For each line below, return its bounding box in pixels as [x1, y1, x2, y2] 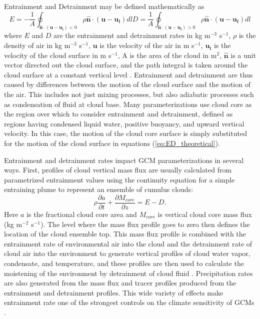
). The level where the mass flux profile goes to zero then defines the [40, 218, 250, 229]
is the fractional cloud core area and [26, 209, 137, 219]
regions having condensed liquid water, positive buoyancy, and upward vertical [4, 118, 244, 128]
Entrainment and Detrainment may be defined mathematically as [4, 1, 204, 11]
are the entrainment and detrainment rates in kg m [53, 30, 210, 40]
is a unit [230, 49, 256, 60]
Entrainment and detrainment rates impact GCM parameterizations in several [4, 154, 244, 165]
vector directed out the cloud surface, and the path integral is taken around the [4, 59, 248, 70]
